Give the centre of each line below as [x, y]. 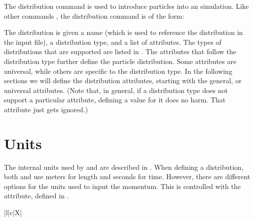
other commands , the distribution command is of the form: [94, 16]
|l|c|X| [13, 212]
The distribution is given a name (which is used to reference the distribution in [124, 32]
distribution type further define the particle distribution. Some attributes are [120, 61]
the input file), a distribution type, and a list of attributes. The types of [113, 42]
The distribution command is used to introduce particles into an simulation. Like [127, 6]
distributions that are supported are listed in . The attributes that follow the [120, 51]
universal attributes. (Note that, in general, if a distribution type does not [116, 90]
